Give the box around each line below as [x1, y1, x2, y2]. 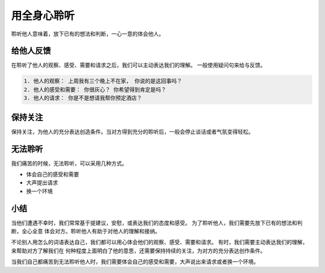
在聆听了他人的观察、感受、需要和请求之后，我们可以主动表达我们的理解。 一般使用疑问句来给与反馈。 [11, 61, 266, 69]
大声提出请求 [26, 179, 58, 186]
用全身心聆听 [11, 9, 75, 22]
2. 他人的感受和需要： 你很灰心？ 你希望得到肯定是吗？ [23, 86, 167, 93]
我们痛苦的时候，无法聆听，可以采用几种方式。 [11, 160, 128, 167]
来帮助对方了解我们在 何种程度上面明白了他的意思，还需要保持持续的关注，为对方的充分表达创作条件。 [11, 247, 266, 254]
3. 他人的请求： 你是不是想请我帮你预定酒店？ [23, 95, 143, 102]
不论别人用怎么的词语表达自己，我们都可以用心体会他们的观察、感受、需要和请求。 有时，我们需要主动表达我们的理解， [11, 239, 308, 246]
